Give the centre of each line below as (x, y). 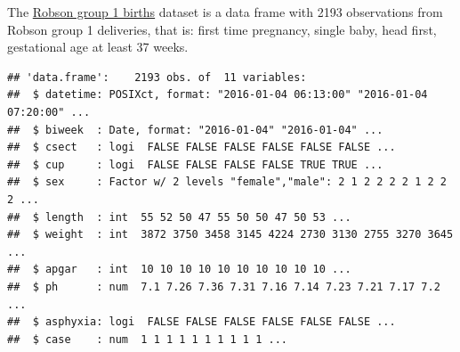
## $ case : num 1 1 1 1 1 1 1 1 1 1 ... (147, 339)
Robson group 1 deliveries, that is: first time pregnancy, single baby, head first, (222, 29)
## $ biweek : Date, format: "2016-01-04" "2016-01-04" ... (195, 130)
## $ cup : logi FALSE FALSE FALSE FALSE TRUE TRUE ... (195, 164)
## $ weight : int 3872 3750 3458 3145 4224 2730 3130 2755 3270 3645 (230, 235)
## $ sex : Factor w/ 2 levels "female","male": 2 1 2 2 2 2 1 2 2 (227, 182)
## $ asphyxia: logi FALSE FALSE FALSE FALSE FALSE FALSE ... (202, 322)
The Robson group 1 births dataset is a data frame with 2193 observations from (225, 12)
